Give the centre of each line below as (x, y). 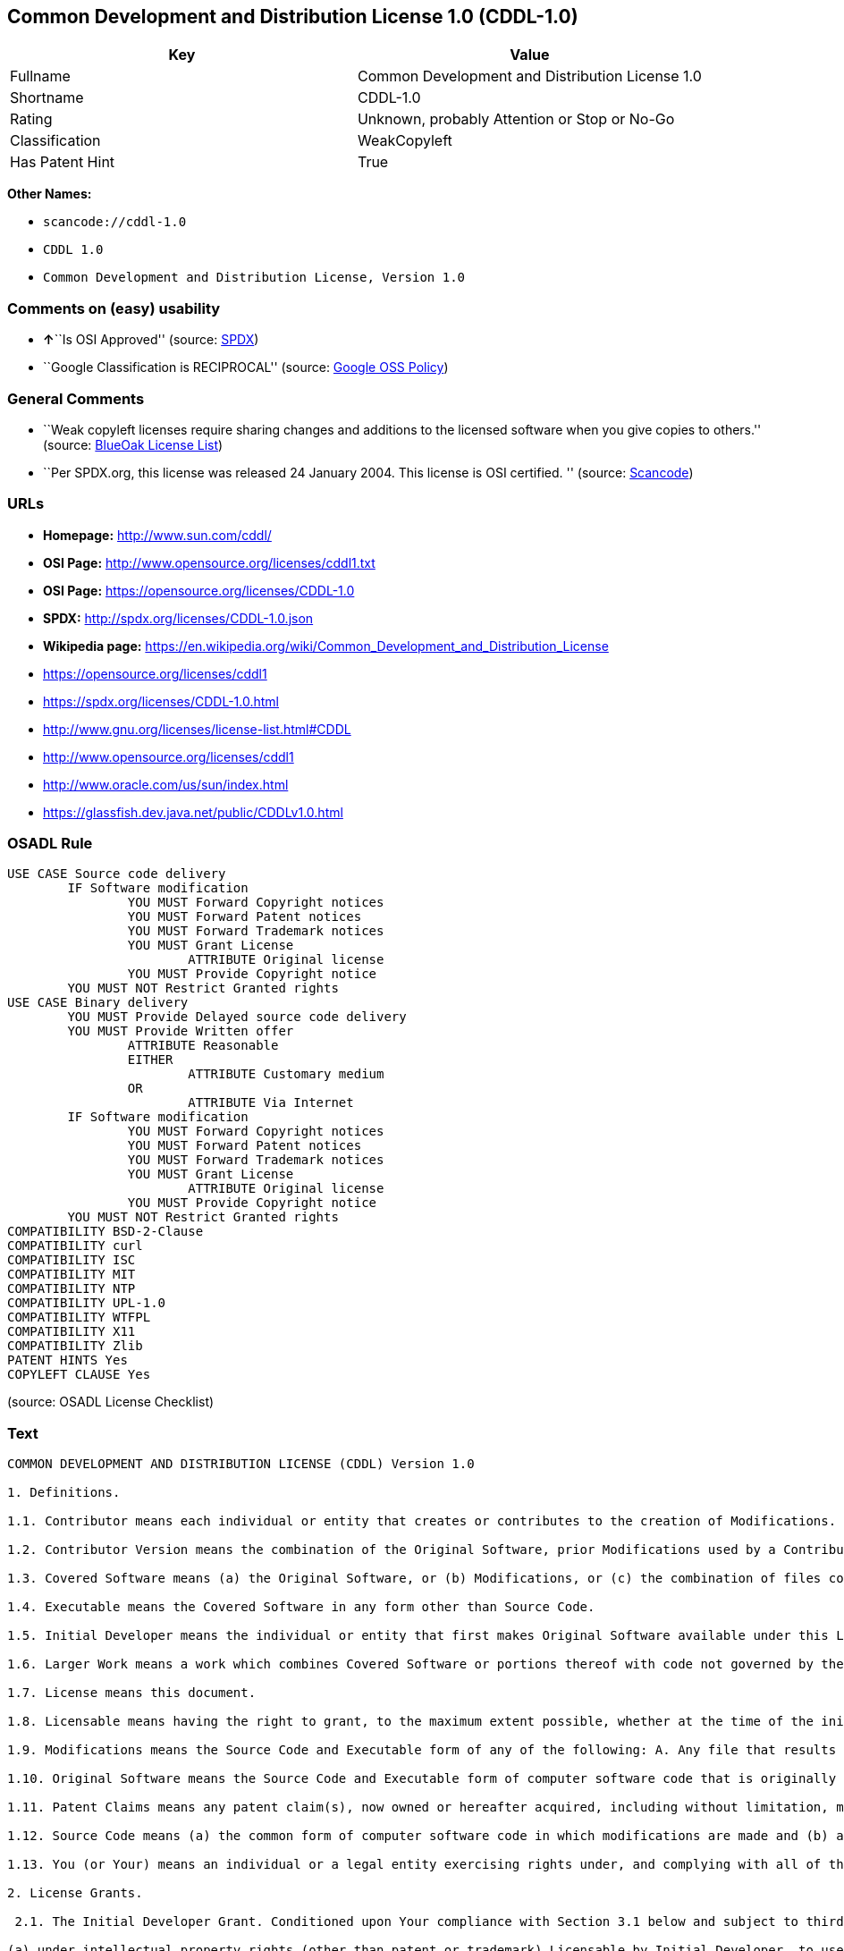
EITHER (150, 1060)
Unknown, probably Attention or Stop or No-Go (516, 119)
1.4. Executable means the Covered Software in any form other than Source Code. (301, 1607)
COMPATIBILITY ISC (72, 1260)
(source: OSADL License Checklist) (111, 1402)
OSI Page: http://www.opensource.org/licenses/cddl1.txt (209, 562)
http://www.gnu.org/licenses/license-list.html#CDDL (197, 729)
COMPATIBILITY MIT (72, 1275)
